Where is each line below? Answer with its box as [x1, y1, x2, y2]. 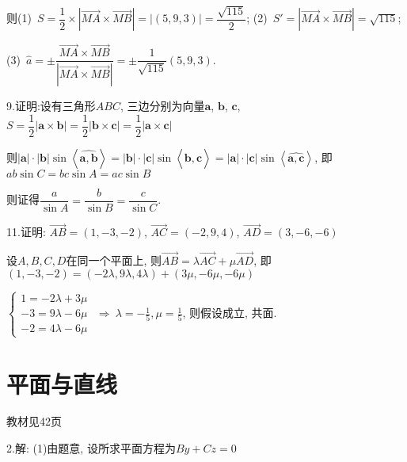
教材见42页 [6, 413, 62, 430]
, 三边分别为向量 [120, 97, 205, 114]
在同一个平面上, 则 [66, 252, 162, 269]
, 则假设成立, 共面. [182, 304, 277, 321]
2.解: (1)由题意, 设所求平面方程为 [6, 440, 176, 456]
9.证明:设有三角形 [6, 97, 96, 114]
